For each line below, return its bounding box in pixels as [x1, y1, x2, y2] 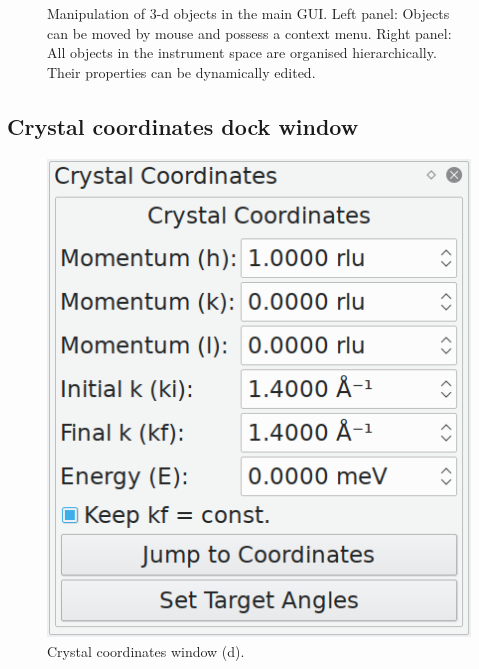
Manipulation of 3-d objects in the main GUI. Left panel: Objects [47, 3, 450, 23]
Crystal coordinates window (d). [47, 640, 245, 661]
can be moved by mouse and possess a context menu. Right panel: [47, 22, 452, 43]
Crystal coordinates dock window [7, 110, 359, 141]
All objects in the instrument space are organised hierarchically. [47, 42, 437, 63]
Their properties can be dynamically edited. [47, 61, 316, 82]
